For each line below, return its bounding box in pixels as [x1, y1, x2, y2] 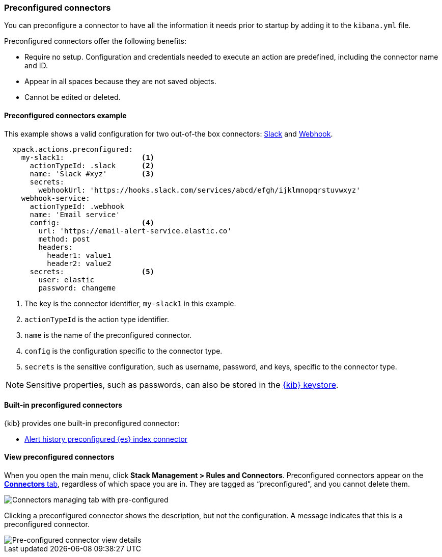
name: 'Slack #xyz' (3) [30, 169, 155, 178]
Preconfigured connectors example [4, 111, 127, 120]
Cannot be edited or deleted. [24, 93, 121, 102]
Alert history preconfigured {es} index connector [24, 434, 188, 443]
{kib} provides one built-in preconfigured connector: [4, 418, 180, 428]
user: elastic [38, 275, 95, 284]
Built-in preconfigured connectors [4, 401, 122, 410]
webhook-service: [21, 194, 90, 202]
